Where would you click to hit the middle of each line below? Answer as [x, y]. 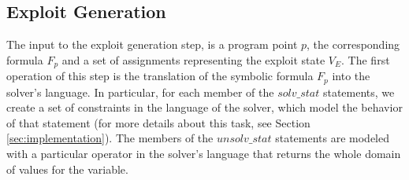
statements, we [359, 92]
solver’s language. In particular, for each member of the [140, 92]
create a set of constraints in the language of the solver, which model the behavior [204, 107]
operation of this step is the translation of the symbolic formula [160, 76]
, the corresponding [353, 44]
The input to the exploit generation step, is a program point [152, 44]
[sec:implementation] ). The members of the [110, 138]
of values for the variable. [67, 169]
